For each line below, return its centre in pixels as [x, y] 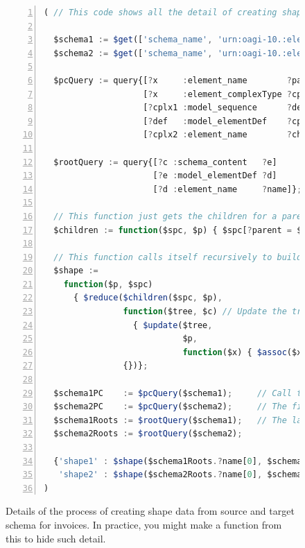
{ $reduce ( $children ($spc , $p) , [148, 298]
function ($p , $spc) [108, 284]
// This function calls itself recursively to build [178, 257]
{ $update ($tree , [173, 325]
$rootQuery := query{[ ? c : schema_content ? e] [165, 162]
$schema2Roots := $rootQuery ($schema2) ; [148, 434]
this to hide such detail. [56, 538]
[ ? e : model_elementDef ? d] [215, 176]
